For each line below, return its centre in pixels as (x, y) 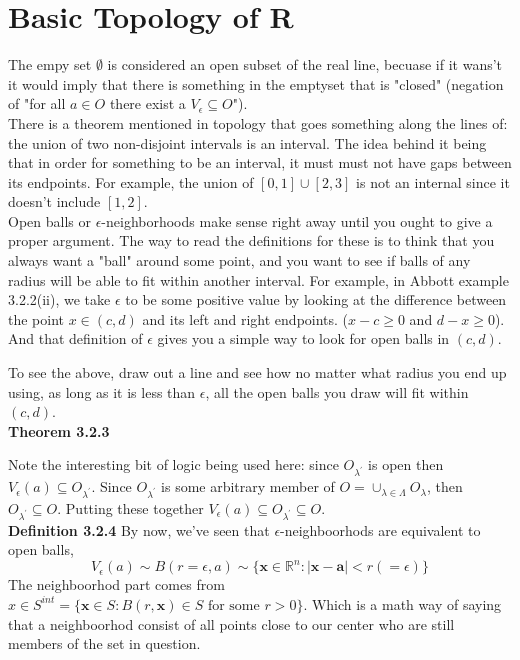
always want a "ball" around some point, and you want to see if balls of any (239, 260)
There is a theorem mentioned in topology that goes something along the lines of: (258, 122)
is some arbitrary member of (248, 486)
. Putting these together (130, 507)
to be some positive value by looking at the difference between (316, 299)
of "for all (37, 103)
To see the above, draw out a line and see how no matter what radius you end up (257, 372)
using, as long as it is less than (102, 391)
